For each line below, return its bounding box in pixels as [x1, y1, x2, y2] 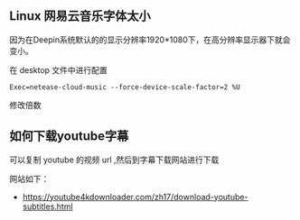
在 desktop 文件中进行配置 [9, 64, 108, 75]
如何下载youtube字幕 [9, 129, 129, 144]
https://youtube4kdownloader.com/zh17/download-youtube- [22, 191, 248, 202]
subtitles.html [22, 201, 74, 212]
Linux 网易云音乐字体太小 [9, 8, 151, 24]
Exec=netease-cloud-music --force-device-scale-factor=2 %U [9, 82, 241, 92]
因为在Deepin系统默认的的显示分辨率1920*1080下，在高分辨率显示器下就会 [9, 34, 291, 45]
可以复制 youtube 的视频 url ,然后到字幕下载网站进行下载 [9, 154, 220, 165]
